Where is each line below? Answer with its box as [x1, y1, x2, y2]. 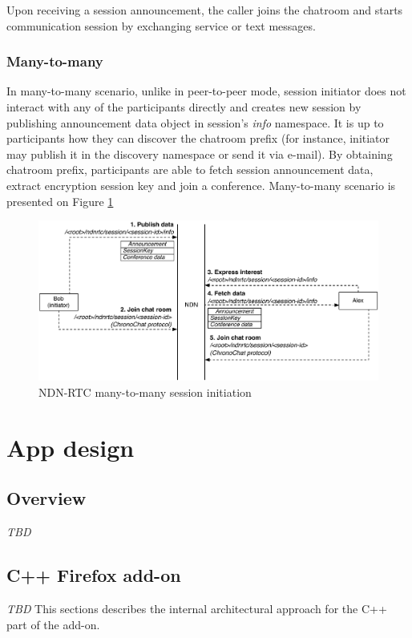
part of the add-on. [6, 616, 100, 632]
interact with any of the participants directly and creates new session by [6, 99, 362, 115]
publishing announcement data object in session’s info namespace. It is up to [6, 114, 384, 131]
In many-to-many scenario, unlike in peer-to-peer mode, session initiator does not [6, 83, 406, 99]
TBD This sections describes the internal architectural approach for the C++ [6, 600, 387, 616]
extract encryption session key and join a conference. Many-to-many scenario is [6, 176, 396, 193]
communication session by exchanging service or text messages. [6, 17, 316, 34]
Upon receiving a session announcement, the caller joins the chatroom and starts [6, 2, 403, 18]
